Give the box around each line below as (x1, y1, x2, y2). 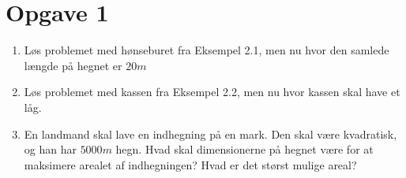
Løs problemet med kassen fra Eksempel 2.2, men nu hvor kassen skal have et (24, 83, 400, 100)
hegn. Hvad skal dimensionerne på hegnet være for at (115, 141, 374, 158)
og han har (24, 141, 77, 158)
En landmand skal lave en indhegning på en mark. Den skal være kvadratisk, (24, 125, 397, 142)
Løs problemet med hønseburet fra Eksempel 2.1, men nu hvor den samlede (24, 42, 389, 58)
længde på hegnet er (24, 57, 122, 73)
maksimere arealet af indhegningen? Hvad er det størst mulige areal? (24, 156, 357, 172)
